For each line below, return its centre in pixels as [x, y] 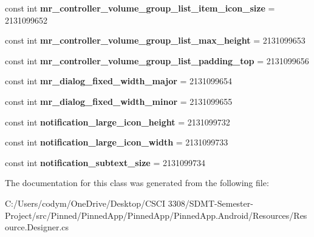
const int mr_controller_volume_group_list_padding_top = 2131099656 [157, 60]
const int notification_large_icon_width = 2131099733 [117, 142]
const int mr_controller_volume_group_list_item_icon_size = [140, 8]
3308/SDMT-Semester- [210, 203]
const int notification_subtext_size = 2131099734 [105, 162]
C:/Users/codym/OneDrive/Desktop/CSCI [85, 203]
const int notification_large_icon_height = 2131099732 [118, 122]
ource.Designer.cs [37, 227]
